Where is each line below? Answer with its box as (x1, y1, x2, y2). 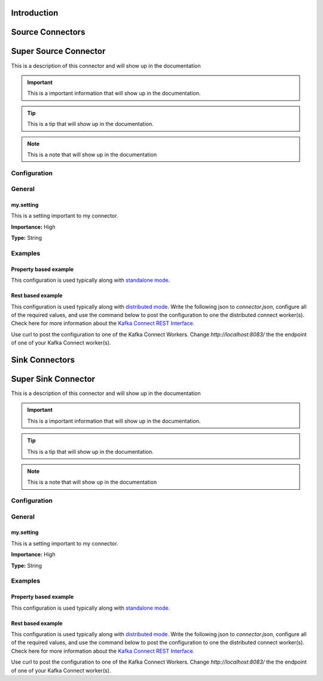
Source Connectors (11, 27, 86, 37)
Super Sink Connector (11, 373, 96, 384)
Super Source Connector (11, 46, 106, 56)
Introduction (11, 8, 59, 18)
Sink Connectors (11, 354, 75, 365)
